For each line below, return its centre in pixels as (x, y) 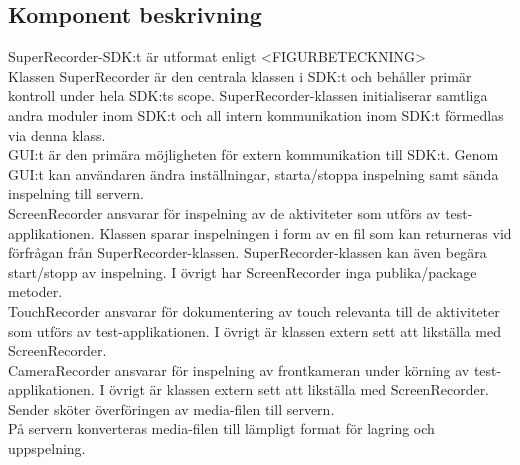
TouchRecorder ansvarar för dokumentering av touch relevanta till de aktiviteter (254, 310)
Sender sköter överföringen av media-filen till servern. (171, 408)
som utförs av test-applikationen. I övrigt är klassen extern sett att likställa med (255, 330)
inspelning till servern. (76, 193)
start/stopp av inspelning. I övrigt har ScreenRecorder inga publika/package (242, 271)
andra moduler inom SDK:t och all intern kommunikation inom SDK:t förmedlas (256, 114)
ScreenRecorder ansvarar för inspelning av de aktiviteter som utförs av (224, 212)
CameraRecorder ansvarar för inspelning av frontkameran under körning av (239, 369)
